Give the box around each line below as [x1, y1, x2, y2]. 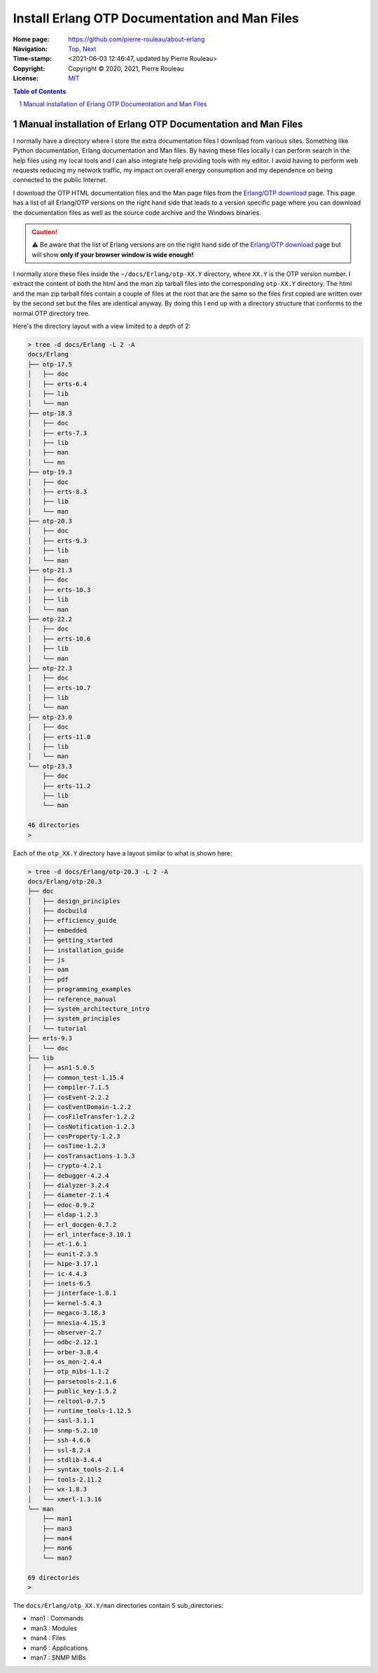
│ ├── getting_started [27, 936, 113, 944]
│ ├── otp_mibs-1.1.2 [27, 1368, 110, 1376]
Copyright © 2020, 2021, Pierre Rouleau [68, 64, 185, 73]
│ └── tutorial [27, 1024, 87, 1033]
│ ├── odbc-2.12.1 [27, 1338, 98, 1347]
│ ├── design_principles [27, 897, 120, 905]
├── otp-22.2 [27, 615, 73, 623]
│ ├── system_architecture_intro [27, 1005, 150, 1012]
